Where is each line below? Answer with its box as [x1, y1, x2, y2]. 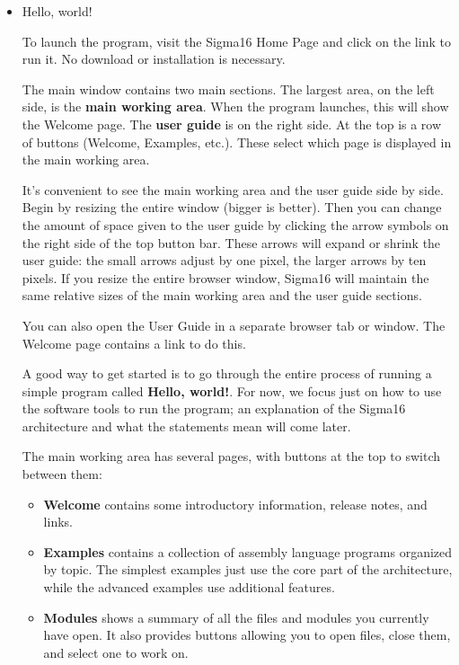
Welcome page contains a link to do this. [22, 333, 246, 352]
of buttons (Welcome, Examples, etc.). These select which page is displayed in [22, 132, 452, 151]
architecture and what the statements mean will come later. [22, 416, 351, 435]
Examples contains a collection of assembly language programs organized [43, 542, 453, 561]
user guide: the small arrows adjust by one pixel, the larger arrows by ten [22, 251, 427, 270]
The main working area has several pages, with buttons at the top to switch [22, 447, 440, 465]
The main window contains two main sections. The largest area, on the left [22, 79, 435, 98]
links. [43, 512, 73, 531]
